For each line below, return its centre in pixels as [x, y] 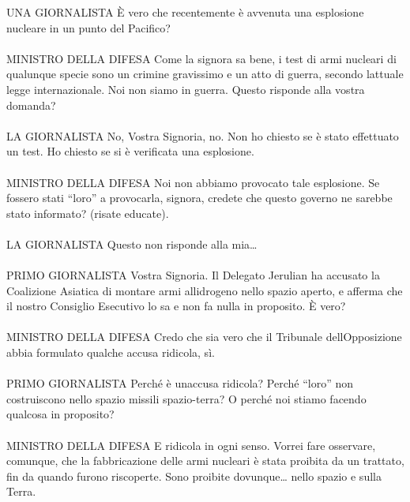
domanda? [31, 105]
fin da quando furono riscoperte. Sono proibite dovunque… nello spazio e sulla [194, 476]
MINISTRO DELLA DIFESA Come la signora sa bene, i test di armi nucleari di [201, 58]
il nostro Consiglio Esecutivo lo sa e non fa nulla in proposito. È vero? [176, 306]
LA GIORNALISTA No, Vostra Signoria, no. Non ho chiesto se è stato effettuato [203, 135]
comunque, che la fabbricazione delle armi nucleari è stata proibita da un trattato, [205, 461]
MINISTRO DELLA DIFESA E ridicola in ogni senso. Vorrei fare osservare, [191, 445]
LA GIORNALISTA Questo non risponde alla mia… [132, 244]
